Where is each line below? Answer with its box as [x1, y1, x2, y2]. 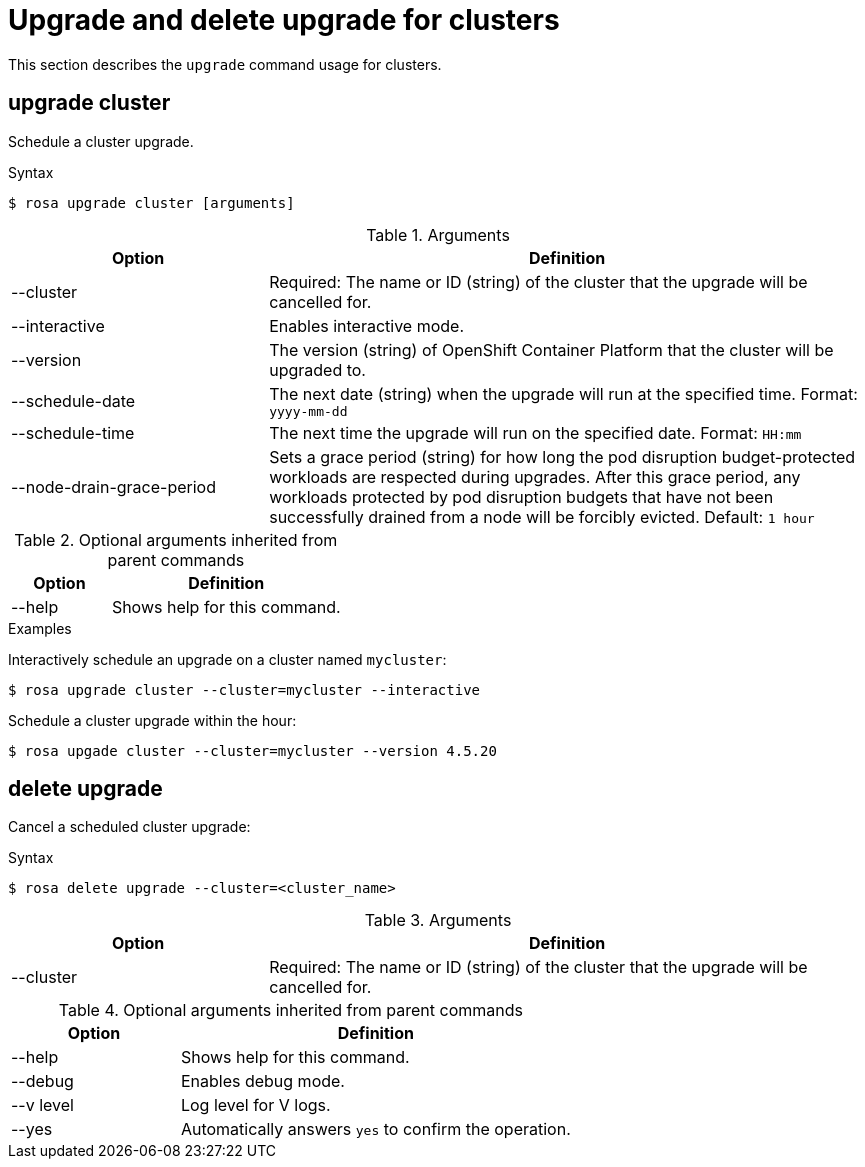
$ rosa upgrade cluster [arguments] [8, 194, 295, 211]
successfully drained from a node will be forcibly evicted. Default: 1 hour [269, 506, 815, 527]
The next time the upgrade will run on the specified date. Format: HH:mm [269, 422, 802, 443]
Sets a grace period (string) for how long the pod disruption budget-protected [269, 446, 856, 467]
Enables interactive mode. [269, 315, 465, 336]
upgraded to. [269, 359, 366, 380]
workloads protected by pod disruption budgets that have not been [269, 486, 774, 507]
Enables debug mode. [180, 1071, 345, 1092]
